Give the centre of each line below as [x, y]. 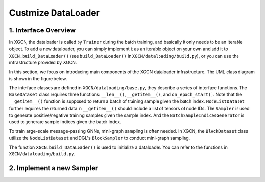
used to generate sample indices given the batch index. [65, 122]
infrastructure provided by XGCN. [43, 63]
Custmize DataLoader [54, 13]
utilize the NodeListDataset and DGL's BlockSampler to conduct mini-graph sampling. [100, 138]
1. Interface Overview [42, 30]
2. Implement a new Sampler [53, 168]
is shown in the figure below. [38, 79]
